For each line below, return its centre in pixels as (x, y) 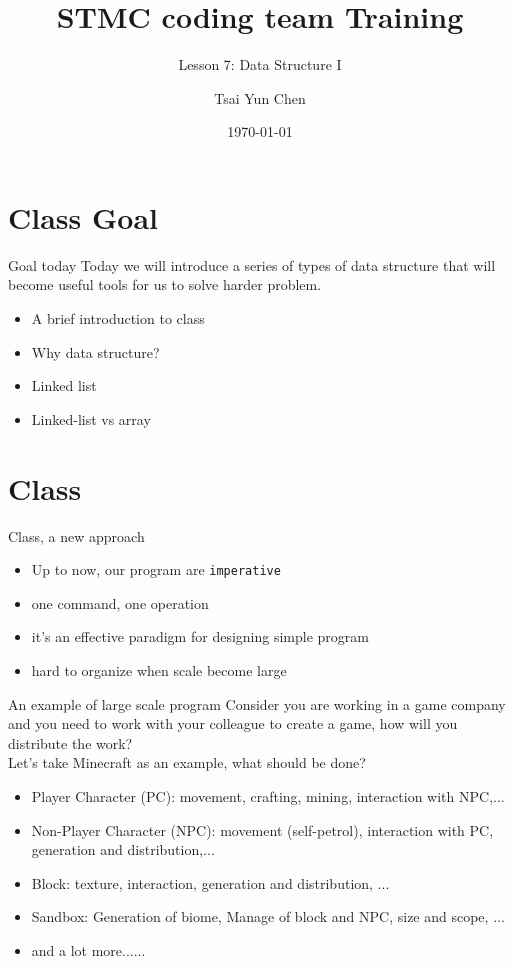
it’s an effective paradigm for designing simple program (200, 636)
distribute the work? (70, 742)
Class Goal (83, 216)
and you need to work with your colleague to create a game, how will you (233, 723)
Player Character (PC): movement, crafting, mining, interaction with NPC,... (268, 795)
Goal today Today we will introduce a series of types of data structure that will (252, 264)
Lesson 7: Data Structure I (260, 64)
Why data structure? (95, 351)
